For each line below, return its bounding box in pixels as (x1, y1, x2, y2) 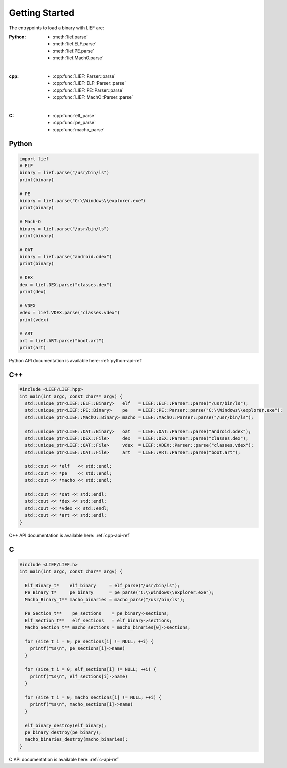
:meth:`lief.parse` (53, 34, 88, 40)
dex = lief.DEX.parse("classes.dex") (19, 282, 112, 287)
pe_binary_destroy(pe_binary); (25, 729, 102, 735)
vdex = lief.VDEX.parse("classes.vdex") (19, 310, 120, 316)
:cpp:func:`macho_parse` (53, 126, 105, 132)
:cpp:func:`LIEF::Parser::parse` (53, 73, 116, 79)
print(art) (19, 345, 46, 351)
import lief (19, 156, 49, 162)
